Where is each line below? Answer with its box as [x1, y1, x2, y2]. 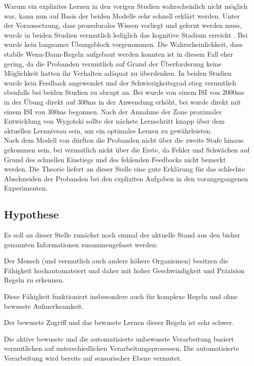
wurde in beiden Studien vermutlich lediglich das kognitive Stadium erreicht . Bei [4, 29, 248, 40]
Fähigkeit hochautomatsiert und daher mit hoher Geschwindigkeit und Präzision [4, 265, 245, 275]
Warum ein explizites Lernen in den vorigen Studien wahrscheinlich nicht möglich [4, 1, 248, 11]
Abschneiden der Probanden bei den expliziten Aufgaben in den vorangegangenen [4, 173, 248, 183]
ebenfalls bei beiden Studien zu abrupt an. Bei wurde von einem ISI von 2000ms [4, 87, 245, 97]
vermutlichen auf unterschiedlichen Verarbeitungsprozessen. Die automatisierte [4, 343, 239, 353]
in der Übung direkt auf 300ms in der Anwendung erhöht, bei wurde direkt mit [4, 96, 241, 107]
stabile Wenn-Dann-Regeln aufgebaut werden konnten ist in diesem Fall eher [4, 48, 233, 59]
